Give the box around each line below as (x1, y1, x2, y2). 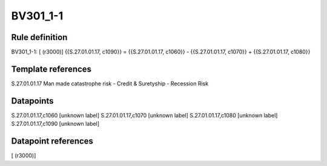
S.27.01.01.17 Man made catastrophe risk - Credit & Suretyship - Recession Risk (11, 79, 209, 87)
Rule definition (11, 32, 68, 42)
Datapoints (11, 96, 54, 106)
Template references (11, 64, 92, 74)
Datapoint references (11, 136, 94, 147)
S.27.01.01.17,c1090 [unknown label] (11, 120, 100, 127)
